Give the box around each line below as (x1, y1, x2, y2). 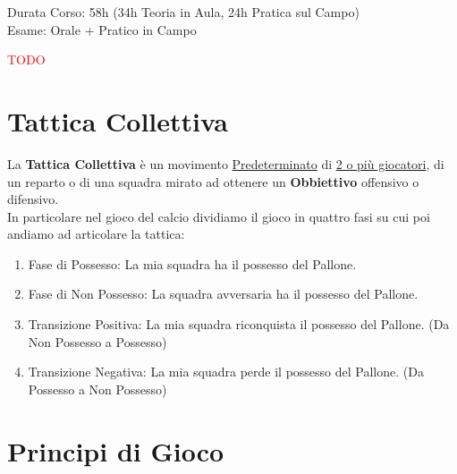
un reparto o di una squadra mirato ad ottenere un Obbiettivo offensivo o (7, 172, 419, 190)
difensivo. (7, 190, 59, 208)
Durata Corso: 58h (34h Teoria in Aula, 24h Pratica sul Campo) (7, 3, 360, 21)
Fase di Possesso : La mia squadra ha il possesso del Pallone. (28, 254, 357, 273)
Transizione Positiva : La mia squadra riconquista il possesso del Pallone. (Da (28, 315, 450, 334)
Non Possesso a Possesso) (28, 332, 167, 351)
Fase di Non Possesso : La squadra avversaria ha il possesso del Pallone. (28, 284, 419, 303)
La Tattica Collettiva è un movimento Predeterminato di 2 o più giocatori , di (7, 154, 444, 173)
